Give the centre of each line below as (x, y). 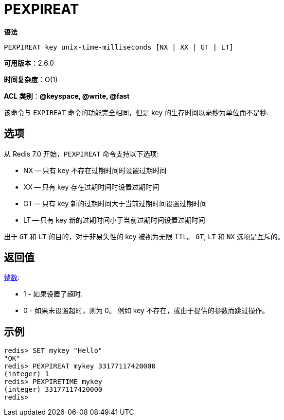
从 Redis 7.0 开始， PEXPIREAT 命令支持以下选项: (81, 154)
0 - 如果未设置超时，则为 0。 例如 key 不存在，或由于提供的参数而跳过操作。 (146, 311)
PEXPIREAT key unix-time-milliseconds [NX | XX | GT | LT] (119, 47)
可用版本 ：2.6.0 (29, 63)
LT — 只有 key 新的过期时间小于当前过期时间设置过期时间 (114, 220)
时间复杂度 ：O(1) (31, 79)
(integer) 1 (27, 374)
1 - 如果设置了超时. (53, 294)
